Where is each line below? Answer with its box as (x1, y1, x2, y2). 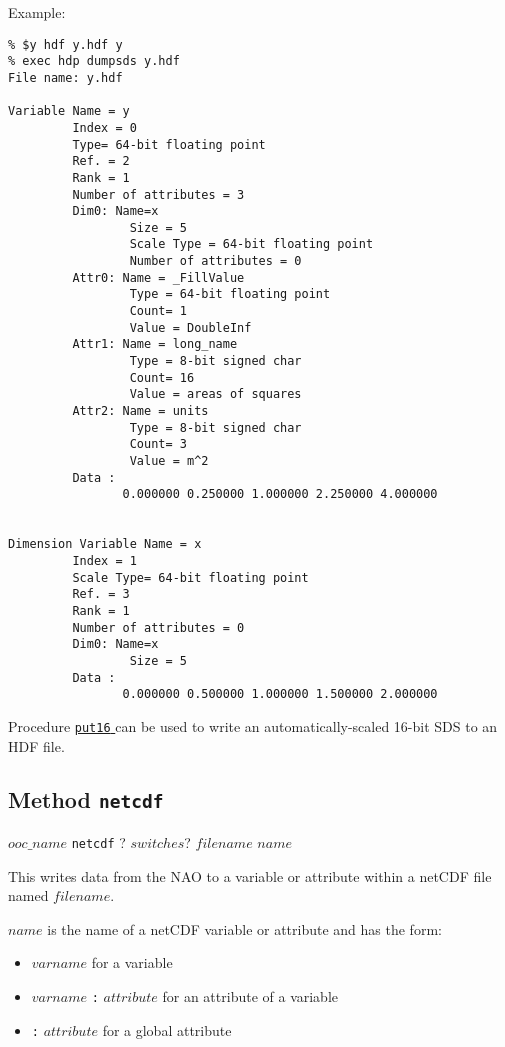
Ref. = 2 (72, 154, 130, 169)
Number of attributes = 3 (72, 187, 245, 202)
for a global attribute (102, 1019, 232, 1040)
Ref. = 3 (72, 587, 130, 602)
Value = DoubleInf (129, 320, 252, 335)
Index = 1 (72, 553, 137, 568)
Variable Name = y (8, 104, 130, 119)
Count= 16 (129, 370, 195, 385)
